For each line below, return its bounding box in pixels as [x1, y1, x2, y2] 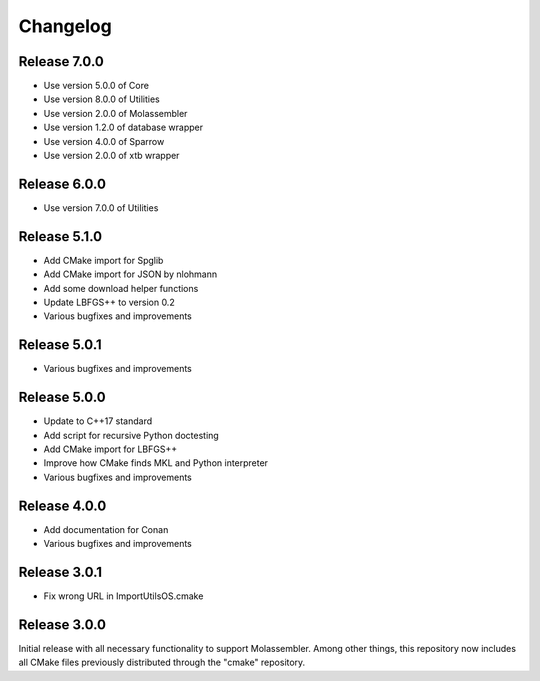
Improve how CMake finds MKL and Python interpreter [43, 457, 269, 469]
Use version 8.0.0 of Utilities [43, 93, 160, 105]
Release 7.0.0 [18, 53, 104, 70]
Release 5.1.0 [18, 228, 103, 245]
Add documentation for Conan [43, 523, 169, 535]
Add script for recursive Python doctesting [43, 429, 219, 441]
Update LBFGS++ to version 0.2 [43, 296, 175, 308]
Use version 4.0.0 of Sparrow [43, 135, 165, 147]
